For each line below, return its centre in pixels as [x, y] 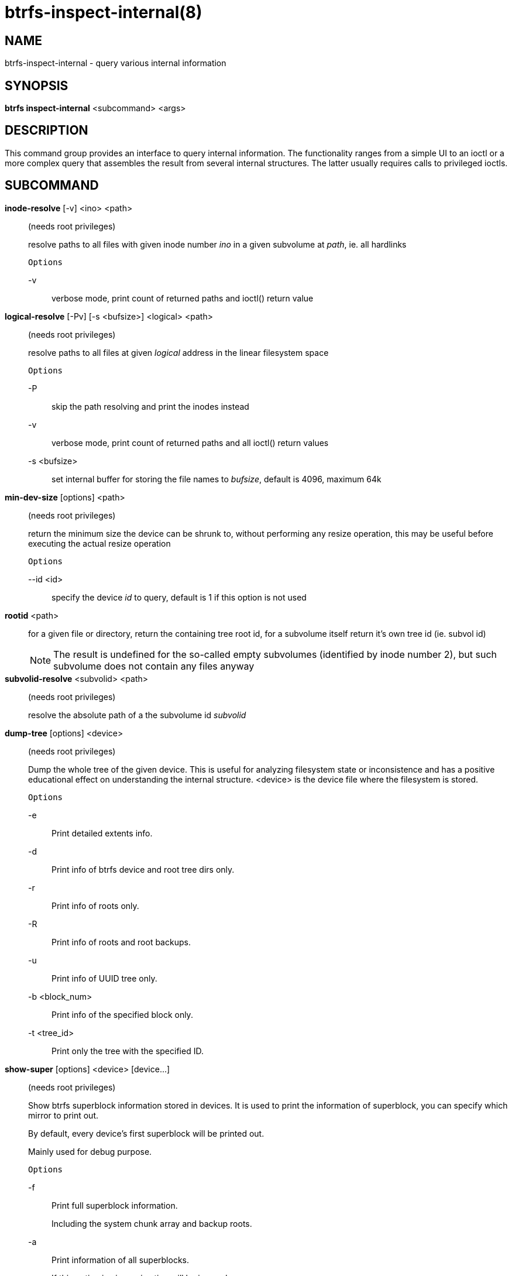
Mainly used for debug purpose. [90, 1151]
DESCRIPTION [47, 131]
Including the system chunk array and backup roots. [152, 1223]
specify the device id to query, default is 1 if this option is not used [179, 597]
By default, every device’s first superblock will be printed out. [146, 1133]
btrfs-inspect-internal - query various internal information [116, 63]
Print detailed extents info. [102, 833]
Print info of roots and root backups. [121, 942]
